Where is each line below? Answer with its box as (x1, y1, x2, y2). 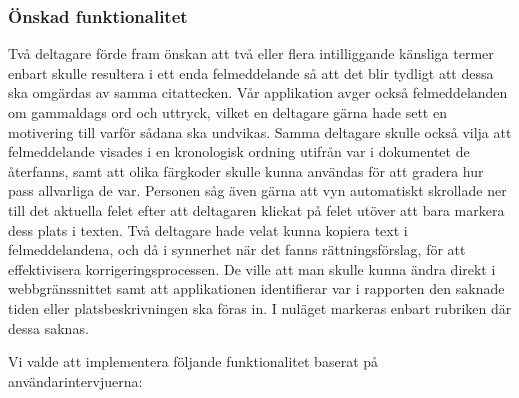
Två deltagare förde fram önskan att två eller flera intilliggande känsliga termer (8, 43, 494, 64)
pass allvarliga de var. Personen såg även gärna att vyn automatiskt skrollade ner (8, 180, 507, 201)
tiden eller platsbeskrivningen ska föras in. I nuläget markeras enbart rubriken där (8, 297, 512, 318)
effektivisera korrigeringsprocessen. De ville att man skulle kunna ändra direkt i (8, 258, 496, 279)
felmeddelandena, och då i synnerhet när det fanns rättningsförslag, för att (8, 239, 466, 260)
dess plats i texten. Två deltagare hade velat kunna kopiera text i (8, 219, 408, 240)
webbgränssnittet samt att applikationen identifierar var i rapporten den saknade (8, 278, 505, 299)
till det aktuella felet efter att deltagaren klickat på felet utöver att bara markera (8, 199, 505, 220)
